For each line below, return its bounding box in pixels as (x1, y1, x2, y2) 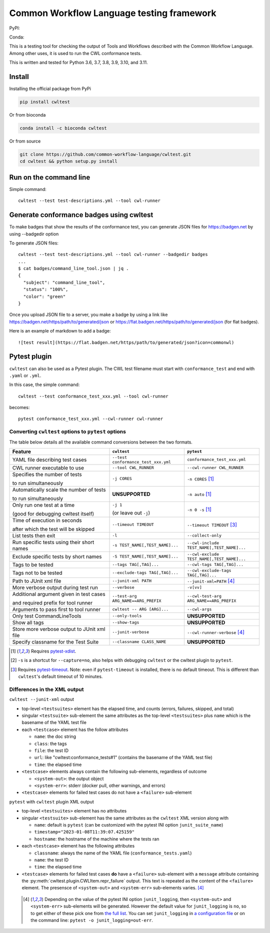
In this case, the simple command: (9, 381, 80, 387)
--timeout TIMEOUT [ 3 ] (187, 521, 237, 528)
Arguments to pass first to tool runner (12, 605, 101, 612)
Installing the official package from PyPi (9, 85, 91, 92)
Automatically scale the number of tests (12, 486, 106, 493)
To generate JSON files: (9, 240, 58, 246)
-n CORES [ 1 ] (187, 475, 214, 482)
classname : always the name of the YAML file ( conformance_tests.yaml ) (34, 850, 192, 856)
